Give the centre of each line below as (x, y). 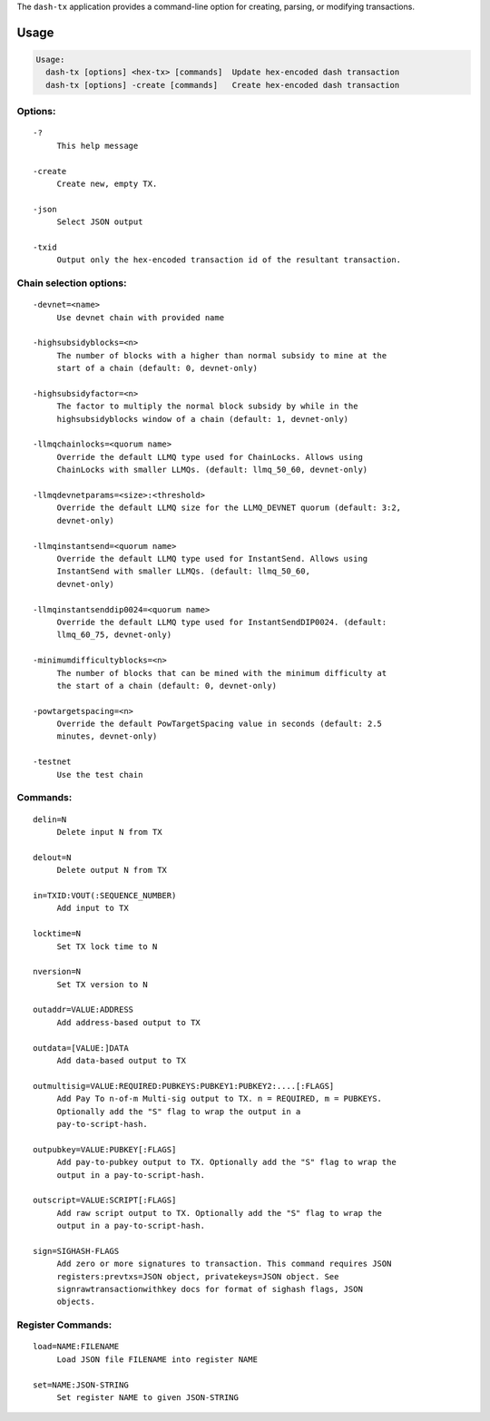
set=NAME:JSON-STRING (81, 1385)
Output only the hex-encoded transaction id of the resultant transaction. (229, 260)
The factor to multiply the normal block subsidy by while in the (207, 407)
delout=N (52, 857)
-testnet (52, 762)
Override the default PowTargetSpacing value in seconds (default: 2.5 (220, 724)
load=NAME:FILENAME (76, 1347)
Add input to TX (93, 908)
